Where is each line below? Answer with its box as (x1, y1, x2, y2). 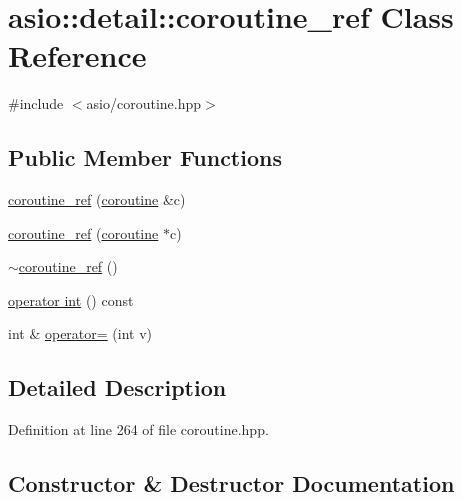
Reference (8, 35, 147, 76)
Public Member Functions (8, 142, 282, 173)
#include (8, 93, 64, 114)
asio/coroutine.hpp (86, 93, 202, 114)
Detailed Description (8, 372, 227, 403)
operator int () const (8, 289, 134, 310)
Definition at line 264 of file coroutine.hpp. (8, 419, 269, 440)
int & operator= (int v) (8, 323, 153, 344)
